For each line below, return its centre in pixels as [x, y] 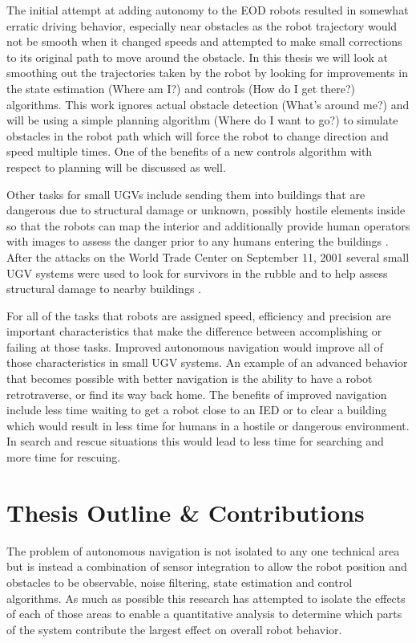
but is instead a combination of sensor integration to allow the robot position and [207, 566]
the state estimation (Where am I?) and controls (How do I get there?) [181, 88]
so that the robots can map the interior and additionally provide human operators [208, 225]
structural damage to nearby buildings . [104, 289]
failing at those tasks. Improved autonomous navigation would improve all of [195, 346]
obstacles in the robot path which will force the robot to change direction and [198, 135]
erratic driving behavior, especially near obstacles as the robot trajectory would [202, 25]
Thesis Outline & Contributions [186, 512]
